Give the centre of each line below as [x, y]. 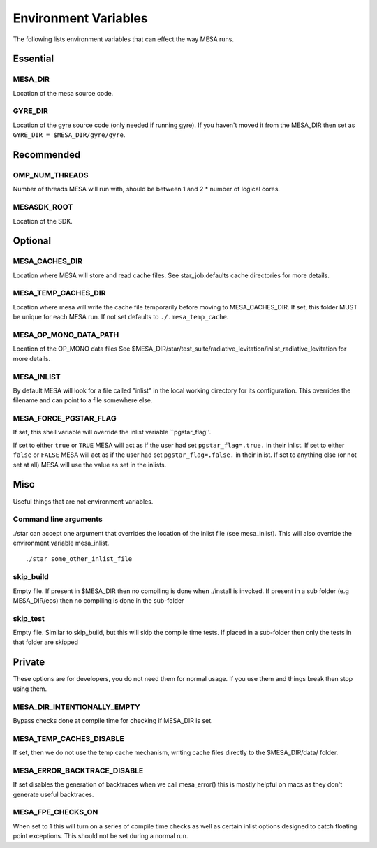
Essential [34, 59]
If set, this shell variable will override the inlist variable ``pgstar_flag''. [112, 432]
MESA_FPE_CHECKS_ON [56, 812]
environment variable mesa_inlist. [61, 543]
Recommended [47, 155]
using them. [30, 689]
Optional [32, 241]
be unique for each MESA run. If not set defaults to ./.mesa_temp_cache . [121, 317]
